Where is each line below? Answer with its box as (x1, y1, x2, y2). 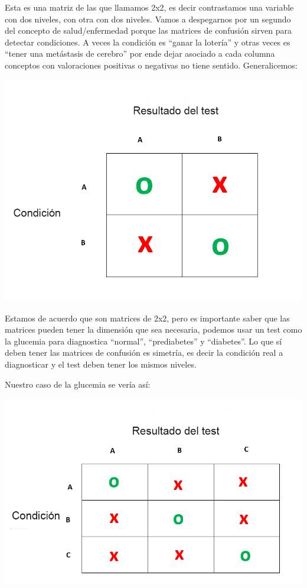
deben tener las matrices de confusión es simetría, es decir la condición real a (5, 346, 283, 359)
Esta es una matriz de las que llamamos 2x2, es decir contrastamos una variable (5, 1, 294, 13)
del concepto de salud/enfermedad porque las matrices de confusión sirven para (5, 24, 292, 37)
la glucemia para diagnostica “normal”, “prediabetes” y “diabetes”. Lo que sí (5, 334, 282, 347)
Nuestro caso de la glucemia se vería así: (5, 378, 151, 390)
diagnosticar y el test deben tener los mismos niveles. (5, 358, 197, 370)
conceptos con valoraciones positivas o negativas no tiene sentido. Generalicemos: (5, 59, 298, 71)
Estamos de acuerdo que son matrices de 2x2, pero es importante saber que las (5, 311, 290, 324)
